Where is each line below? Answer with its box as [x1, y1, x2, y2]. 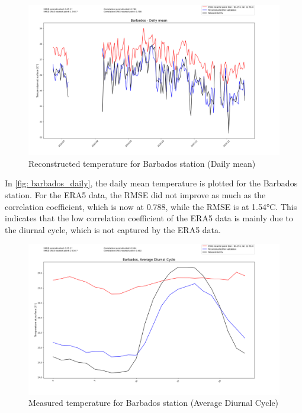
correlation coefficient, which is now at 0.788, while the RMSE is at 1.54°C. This [5, 200, 297, 212]
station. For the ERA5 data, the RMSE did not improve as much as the [5, 189, 266, 201]
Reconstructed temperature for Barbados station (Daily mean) [28, 157, 256, 169]
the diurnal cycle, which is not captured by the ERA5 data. [5, 223, 221, 235]
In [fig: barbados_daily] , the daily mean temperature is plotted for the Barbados [5, 177, 298, 189]
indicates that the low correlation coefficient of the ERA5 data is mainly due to [5, 212, 293, 224]
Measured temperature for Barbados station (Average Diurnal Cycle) [28, 396, 279, 409]
